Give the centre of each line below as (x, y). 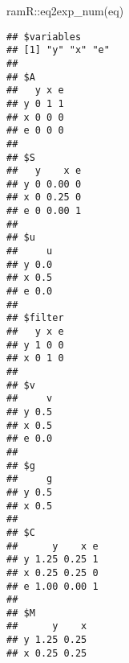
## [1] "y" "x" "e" (58, 50)
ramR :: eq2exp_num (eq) (65, 10)
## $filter (35, 318)
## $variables (44, 37)
